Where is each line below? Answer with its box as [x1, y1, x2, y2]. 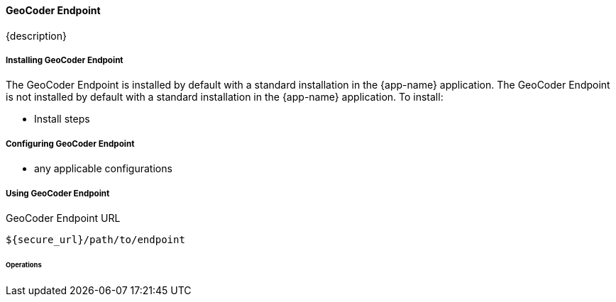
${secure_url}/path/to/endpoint [6, 233, 185, 245]
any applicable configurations [34, 162, 172, 175]
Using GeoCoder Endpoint [6, 188, 110, 198]
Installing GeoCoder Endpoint [6, 55, 123, 65]
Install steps [34, 113, 90, 125]
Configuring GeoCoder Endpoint [6, 138, 135, 149]
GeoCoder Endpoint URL [6, 211, 121, 224]
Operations [6, 260, 42, 269]
